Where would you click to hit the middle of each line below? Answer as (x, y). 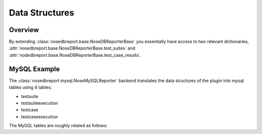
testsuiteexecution (40, 103)
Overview (24, 30)
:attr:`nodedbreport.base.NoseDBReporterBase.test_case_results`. (75, 55)
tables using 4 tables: (30, 87)
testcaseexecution (40, 117)
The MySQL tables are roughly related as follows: (58, 126)
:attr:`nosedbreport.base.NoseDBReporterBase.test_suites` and (72, 48)
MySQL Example (34, 69)
